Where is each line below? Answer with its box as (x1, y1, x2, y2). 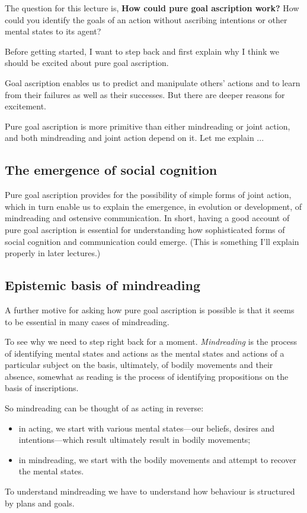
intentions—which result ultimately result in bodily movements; (18, 433, 251, 446)
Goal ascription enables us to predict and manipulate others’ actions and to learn (5, 76, 300, 89)
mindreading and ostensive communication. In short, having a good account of (5, 212, 290, 224)
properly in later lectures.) (5, 247, 101, 259)
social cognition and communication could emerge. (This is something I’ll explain (5, 235, 299, 247)
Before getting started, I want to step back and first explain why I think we (5, 45, 279, 57)
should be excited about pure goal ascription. (5, 56, 169, 69)
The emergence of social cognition (5, 160, 218, 179)
